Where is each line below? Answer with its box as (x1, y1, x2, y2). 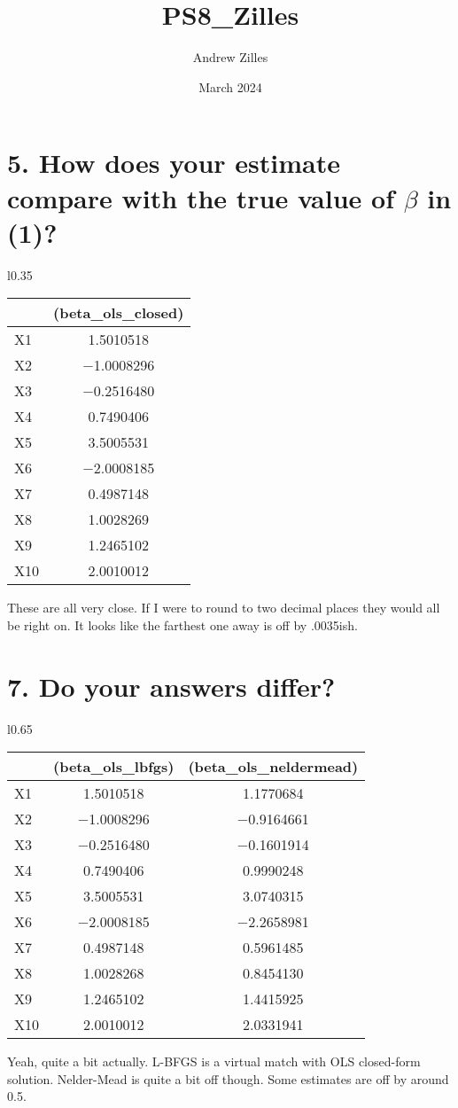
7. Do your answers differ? (7, 667, 336, 704)
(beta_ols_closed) (53, 302, 184, 324)
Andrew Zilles (192, 48, 268, 66)
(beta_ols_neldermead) (188, 756, 359, 777)
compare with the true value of (7, 179, 394, 215)
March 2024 (198, 77, 262, 96)
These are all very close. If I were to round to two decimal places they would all (7, 598, 440, 617)
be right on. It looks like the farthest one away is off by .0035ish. (7, 615, 358, 634)
